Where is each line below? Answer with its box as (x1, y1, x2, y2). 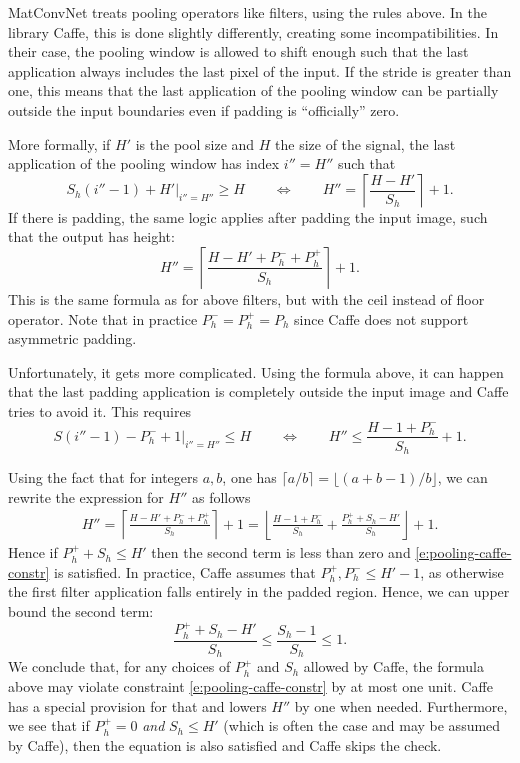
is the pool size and (135, 133, 255, 154)
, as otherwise (420, 561, 504, 582)
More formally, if (8, 133, 111, 154)
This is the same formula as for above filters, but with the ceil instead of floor (8, 288, 485, 309)
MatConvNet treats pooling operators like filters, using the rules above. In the (8, 2, 487, 22)
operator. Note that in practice (8, 308, 198, 329)
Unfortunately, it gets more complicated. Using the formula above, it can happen (8, 361, 504, 382)
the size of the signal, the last (275, 133, 456, 154)
